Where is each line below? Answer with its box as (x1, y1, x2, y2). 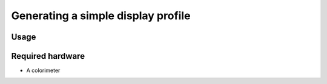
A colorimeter (26, 67, 61, 74)
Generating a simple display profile (11, 9, 191, 22)
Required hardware (11, 51, 85, 61)
